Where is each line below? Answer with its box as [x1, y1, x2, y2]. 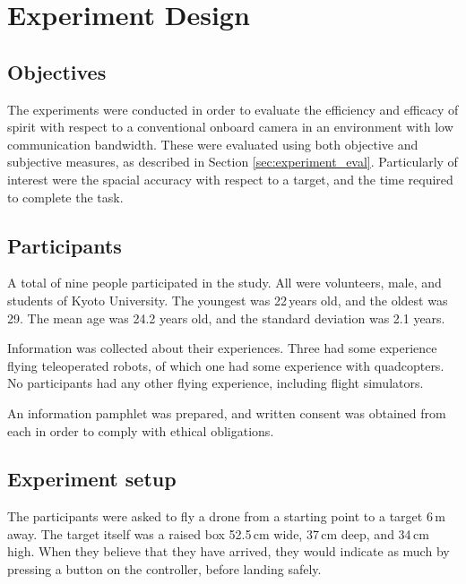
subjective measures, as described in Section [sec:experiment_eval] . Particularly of [7, 152, 458, 171]
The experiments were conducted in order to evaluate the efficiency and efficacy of [7, 99, 459, 118]
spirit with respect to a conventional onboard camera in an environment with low [7, 117, 453, 136]
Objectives [7, 57, 107, 85]
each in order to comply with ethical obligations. [7, 421, 274, 440]
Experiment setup [7, 465, 177, 493]
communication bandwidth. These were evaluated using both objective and [7, 134, 419, 153]
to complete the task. [7, 187, 124, 206]
